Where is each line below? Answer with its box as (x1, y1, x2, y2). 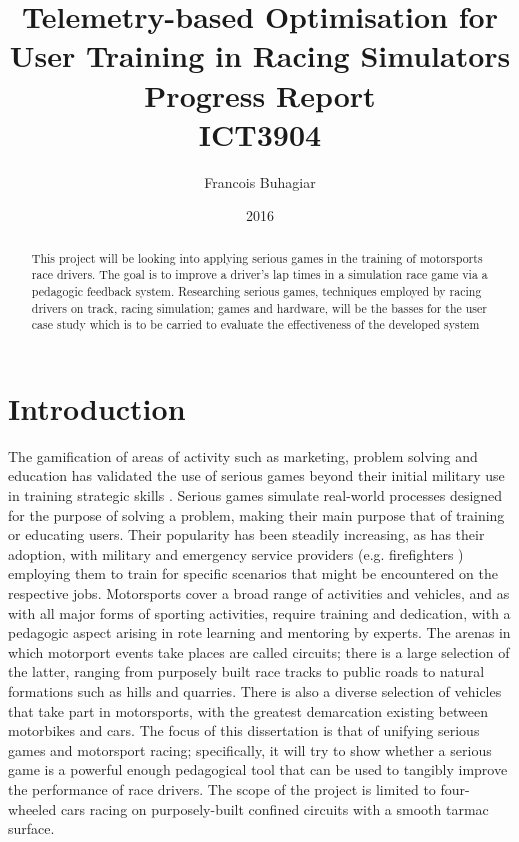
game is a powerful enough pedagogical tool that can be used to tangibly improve (8, 759, 508, 780)
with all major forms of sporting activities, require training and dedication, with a (8, 602, 511, 623)
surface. (8, 818, 55, 839)
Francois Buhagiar (204, 171, 316, 192)
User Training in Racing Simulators (9, 35, 511, 76)
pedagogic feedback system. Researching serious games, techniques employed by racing (31, 282, 482, 299)
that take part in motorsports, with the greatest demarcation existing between (8, 700, 488, 721)
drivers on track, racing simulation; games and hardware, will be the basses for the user (31, 299, 487, 316)
